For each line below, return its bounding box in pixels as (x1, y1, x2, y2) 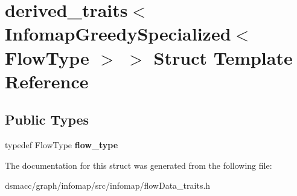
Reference (5, 68, 89, 93)
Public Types (5, 110, 89, 129)
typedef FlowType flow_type (5, 139, 118, 151)
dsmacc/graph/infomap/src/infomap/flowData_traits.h (5, 179, 211, 192)
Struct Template (153, 45, 293, 70)
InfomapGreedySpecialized (5, 21, 231, 46)
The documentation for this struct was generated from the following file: (5, 158, 272, 171)
